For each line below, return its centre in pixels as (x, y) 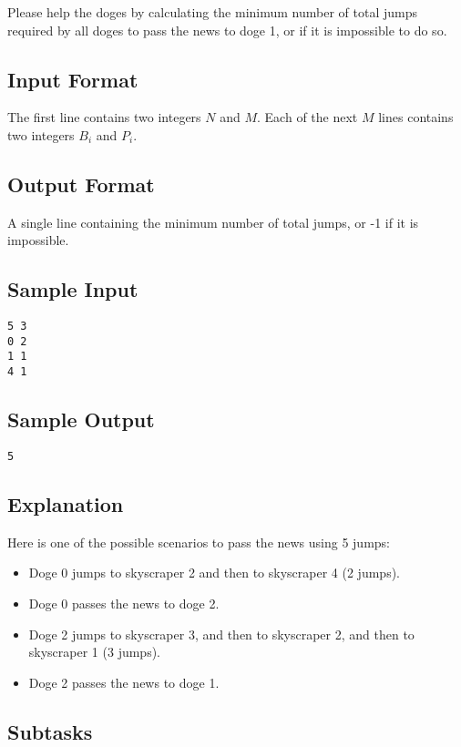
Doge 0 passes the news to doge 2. (124, 604)
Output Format (81, 184)
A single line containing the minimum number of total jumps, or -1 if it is (213, 222)
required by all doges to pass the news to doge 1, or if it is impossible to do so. (227, 30)
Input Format (73, 79)
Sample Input (73, 289)
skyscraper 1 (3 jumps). (94, 652)
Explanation (66, 504)
